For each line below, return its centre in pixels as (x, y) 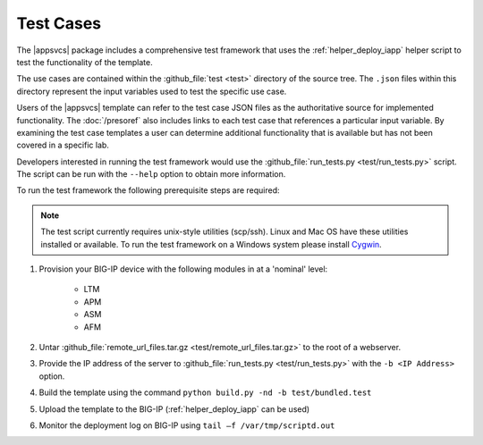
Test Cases (59, 23)
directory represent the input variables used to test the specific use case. (152, 91)
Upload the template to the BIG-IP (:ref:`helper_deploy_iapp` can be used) (174, 409)
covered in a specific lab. (63, 145)
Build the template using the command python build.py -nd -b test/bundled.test (205, 392)
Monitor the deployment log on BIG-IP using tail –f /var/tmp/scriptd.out (187, 425)
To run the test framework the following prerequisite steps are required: (148, 190)
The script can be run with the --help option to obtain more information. (151, 174)
